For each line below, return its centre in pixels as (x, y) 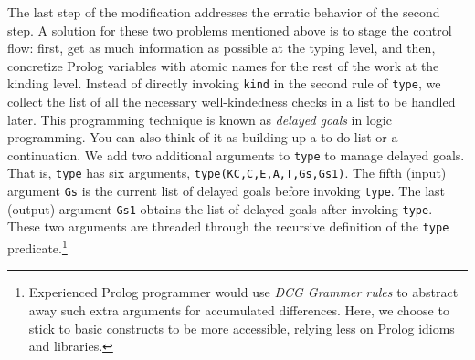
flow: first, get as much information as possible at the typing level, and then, (222, 48)
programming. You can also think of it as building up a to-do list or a (203, 137)
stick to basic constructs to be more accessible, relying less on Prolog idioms (242, 328)
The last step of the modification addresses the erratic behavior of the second (224, 12)
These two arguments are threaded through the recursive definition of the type (228, 226)
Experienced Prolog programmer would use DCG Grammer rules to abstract (243, 292)
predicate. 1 (37, 247)
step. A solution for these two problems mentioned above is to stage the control (230, 30)
